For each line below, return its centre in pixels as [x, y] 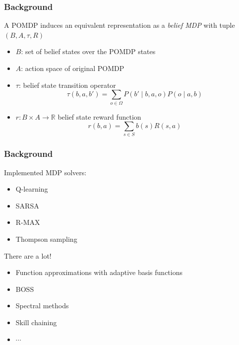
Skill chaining [36, 322]
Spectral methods [42, 306]
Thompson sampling [46, 239]
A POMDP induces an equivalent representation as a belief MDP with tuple [119, 25]
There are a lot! [28, 255]
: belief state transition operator [67, 85]
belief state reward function [99, 116]
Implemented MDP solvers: [45, 172]
